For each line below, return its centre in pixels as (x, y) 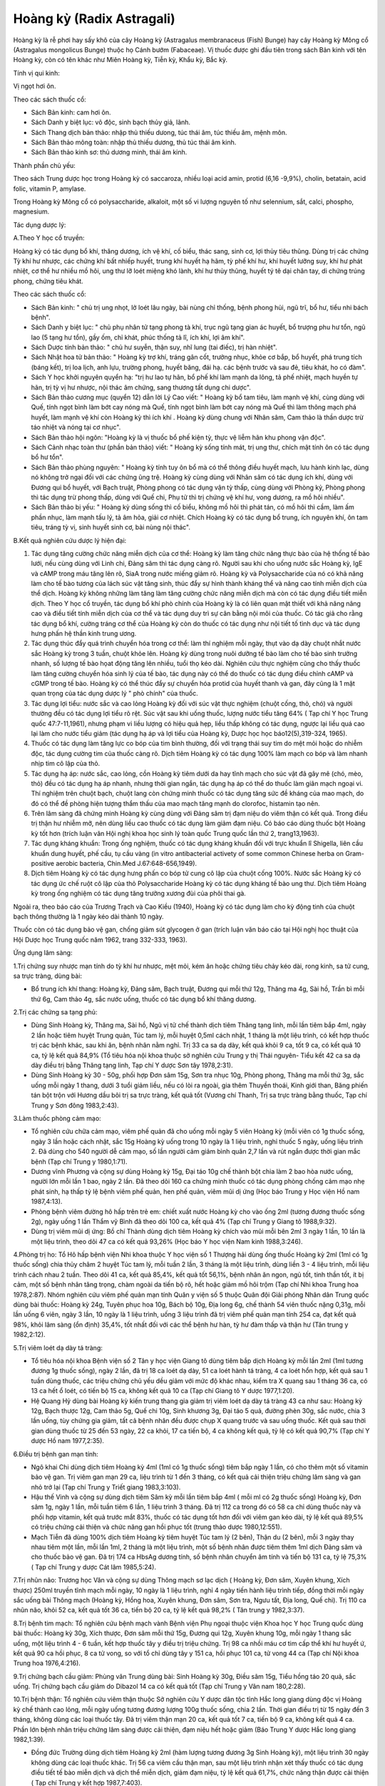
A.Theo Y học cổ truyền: (49, 238)
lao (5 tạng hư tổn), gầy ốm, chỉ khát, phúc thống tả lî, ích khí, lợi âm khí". (138, 337)
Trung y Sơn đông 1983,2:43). (75, 1105)
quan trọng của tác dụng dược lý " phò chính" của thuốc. (115, 694)
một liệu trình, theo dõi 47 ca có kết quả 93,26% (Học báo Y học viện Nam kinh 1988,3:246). (167, 1241)
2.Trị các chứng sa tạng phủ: (55, 1012)
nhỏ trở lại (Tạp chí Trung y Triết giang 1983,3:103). (106, 1487)
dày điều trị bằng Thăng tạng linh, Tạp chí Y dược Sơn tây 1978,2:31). (132, 1065)
